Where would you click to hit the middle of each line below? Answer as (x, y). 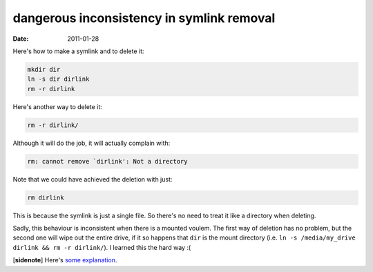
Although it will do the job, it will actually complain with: (92, 143)
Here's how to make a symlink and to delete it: (78, 51)
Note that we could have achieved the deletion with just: (93, 179)
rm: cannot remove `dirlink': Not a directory (107, 161)
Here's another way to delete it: (58, 106)
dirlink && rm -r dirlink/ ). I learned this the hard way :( (102, 247)
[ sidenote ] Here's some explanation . (65, 260)
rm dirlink (46, 197)
